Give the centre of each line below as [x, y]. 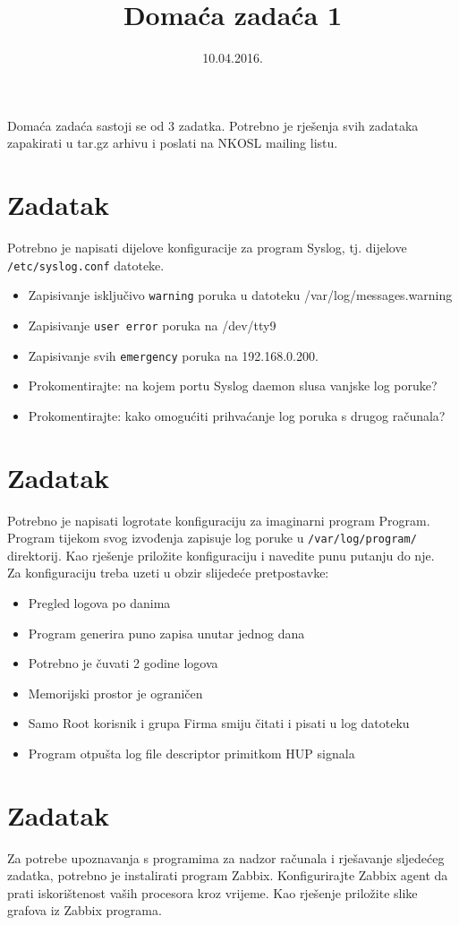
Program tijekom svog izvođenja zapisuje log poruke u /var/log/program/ [212, 538]
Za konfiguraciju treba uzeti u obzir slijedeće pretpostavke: [168, 573]
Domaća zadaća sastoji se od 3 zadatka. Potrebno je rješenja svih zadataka [213, 125]
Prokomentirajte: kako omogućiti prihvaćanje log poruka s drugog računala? [237, 415]
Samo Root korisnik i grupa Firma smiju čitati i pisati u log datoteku [219, 723]
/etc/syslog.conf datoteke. [86, 265]
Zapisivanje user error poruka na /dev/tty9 [152, 325]
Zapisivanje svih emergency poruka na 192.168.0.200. [173, 355]
